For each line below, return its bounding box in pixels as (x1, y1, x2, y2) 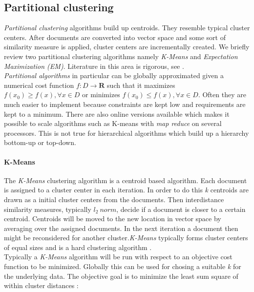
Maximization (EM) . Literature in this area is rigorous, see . (4, 61, 184, 71)
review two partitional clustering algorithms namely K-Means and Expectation (4, 51, 238, 61)
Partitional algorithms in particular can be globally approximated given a (4, 70, 224, 81)
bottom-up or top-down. (4, 137, 76, 147)
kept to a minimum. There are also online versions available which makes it (4, 108, 230, 119)
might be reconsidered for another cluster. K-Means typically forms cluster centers (4, 232, 248, 243)
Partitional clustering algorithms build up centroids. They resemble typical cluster (4, 22, 250, 33)
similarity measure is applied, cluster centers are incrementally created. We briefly (4, 42, 250, 52)
